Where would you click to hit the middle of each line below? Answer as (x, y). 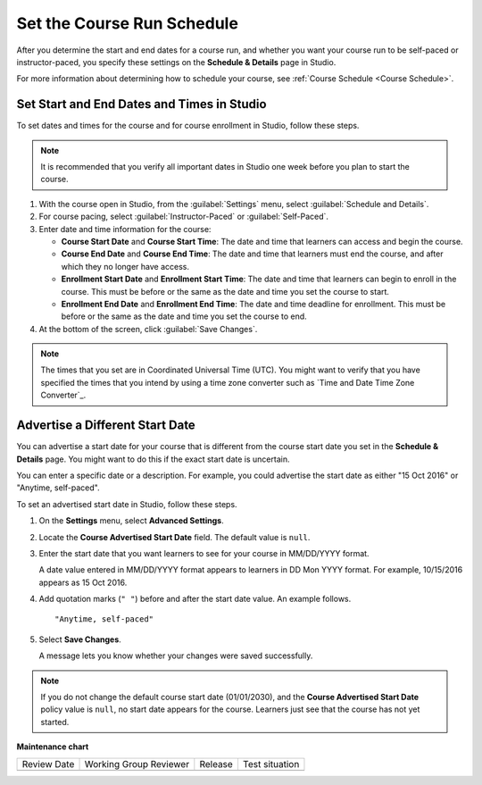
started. (55, 722)
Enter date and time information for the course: (125, 229)
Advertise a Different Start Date (106, 426)
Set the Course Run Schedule (127, 23)
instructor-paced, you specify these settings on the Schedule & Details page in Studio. (176, 62)
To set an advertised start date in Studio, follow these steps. (127, 504)
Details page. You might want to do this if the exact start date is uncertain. (153, 459)
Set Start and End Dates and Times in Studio (141, 104)
